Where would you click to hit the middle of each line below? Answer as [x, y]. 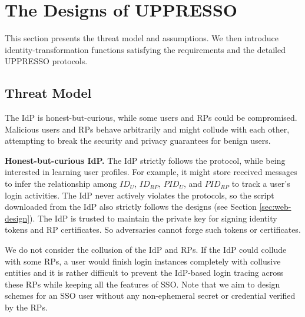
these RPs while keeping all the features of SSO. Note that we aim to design [142, 284]
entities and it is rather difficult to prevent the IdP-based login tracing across [144, 273]
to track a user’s [261, 184]
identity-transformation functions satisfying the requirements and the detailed [145, 49]
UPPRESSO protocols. [46, 61]
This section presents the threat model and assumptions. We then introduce [142, 38]
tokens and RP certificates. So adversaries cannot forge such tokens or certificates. [153, 230]
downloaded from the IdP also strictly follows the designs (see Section [131, 207]
